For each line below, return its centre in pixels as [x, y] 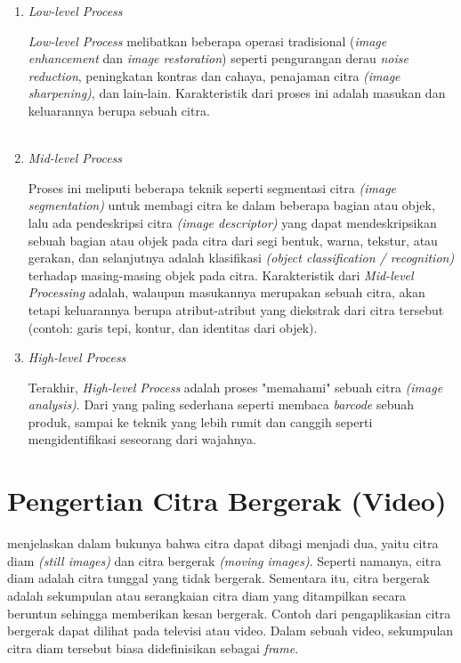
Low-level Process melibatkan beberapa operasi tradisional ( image [207, 40]
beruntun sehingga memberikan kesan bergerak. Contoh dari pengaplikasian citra [229, 613]
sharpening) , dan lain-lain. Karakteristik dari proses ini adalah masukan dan [237, 93]
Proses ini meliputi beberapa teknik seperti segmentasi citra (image [212, 187]
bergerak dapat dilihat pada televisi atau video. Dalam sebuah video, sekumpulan [230, 631]
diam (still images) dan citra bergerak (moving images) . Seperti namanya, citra [224, 560]
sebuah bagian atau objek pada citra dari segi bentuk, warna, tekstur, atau [233, 240]
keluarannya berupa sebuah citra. [119, 110]
